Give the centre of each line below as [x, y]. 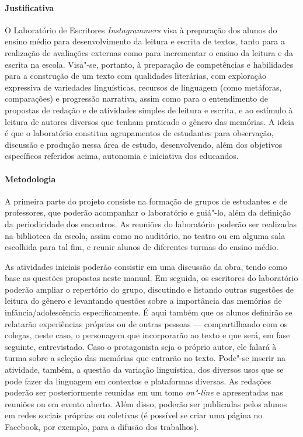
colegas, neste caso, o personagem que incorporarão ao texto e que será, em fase [147, 335]
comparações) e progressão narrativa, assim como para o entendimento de [136, 98]
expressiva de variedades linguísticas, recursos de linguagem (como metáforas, [143, 87]
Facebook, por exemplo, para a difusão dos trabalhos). [102, 426]
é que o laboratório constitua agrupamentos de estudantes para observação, [139, 133]
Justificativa [29, 7]
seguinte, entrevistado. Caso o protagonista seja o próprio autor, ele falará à [141, 346]
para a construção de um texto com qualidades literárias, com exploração [136, 76]
